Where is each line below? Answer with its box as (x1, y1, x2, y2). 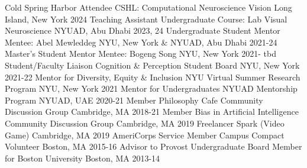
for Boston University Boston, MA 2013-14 (5, 151, 160, 164)
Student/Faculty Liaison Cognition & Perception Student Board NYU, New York (5, 59, 300, 71)
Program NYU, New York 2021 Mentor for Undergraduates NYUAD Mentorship (5, 82, 298, 95)
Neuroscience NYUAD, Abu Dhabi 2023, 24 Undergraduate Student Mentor (5, 24, 280, 37)
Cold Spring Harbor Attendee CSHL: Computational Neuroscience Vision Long (5, 1, 292, 13)
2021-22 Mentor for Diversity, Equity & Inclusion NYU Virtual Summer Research (5, 70, 300, 83)
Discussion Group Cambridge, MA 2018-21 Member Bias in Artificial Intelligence (5, 105, 299, 118)
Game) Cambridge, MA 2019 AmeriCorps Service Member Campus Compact (5, 128, 285, 141)
